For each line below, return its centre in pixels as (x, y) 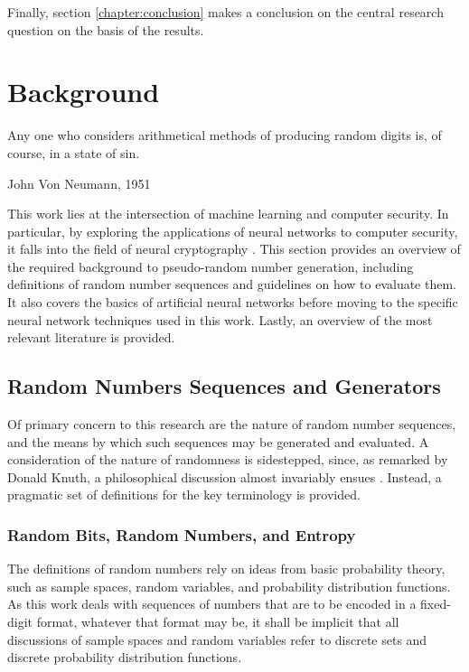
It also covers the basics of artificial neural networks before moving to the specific (233, 302)
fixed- (436, 604)
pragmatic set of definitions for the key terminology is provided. (184, 495)
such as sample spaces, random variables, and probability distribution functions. (229, 586)
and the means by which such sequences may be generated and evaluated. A (218, 441)
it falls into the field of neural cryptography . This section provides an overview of (234, 249)
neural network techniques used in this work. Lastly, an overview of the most (220, 319)
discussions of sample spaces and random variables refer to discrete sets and (217, 639)
